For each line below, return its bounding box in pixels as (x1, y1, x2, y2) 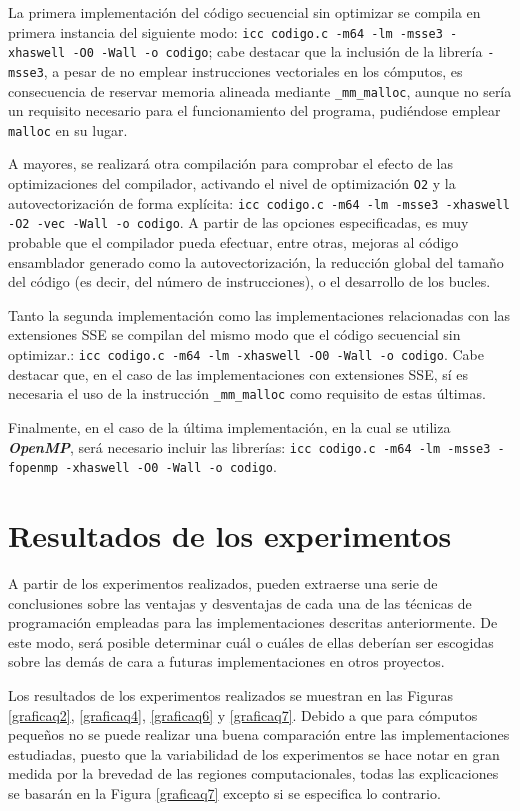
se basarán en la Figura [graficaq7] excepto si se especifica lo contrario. (8, 782, 441, 803)
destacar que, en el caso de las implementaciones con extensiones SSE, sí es (8, 363, 469, 384)
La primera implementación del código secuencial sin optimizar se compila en (8, 2, 481, 22)
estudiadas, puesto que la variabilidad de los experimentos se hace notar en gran (8, 743, 500, 764)
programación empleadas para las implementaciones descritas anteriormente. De (8, 612, 498, 633)
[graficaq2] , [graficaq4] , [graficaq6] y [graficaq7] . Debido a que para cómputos (8, 704, 478, 725)
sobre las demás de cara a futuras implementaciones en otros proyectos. (8, 651, 445, 672)
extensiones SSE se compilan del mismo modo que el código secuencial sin (8, 324, 461, 345)
